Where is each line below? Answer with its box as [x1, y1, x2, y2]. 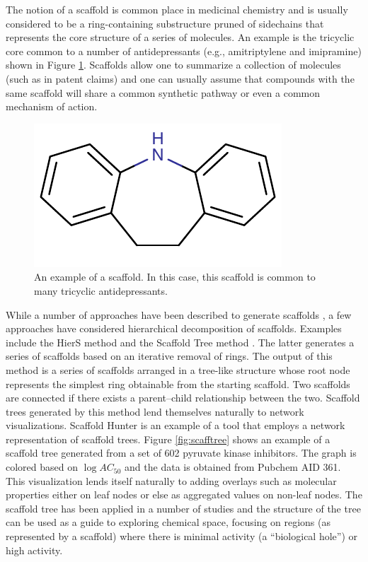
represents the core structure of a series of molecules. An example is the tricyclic [6, 30, 355, 45]
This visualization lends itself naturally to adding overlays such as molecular [6, 473, 337, 488]
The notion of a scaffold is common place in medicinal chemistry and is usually [6, 2, 348, 16]
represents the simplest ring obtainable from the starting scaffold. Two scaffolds [6, 376, 350, 391]
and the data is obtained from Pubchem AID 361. [125, 459, 341, 474]
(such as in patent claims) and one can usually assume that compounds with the [6, 71, 355, 86]
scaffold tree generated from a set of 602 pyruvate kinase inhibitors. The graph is [6, 445, 357, 460]
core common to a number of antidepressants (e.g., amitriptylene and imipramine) [6, 43, 362, 58]
